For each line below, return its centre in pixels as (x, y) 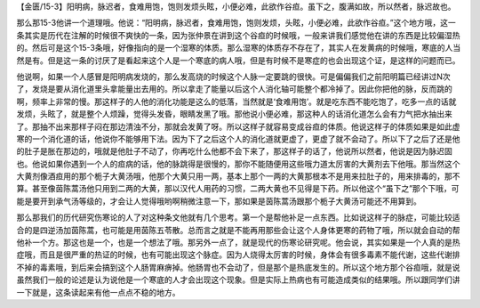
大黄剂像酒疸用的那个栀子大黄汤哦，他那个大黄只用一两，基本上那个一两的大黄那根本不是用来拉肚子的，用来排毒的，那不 (238, 176)
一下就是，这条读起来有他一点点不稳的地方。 (98, 292)
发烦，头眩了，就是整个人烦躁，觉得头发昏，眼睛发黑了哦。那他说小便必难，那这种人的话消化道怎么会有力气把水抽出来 (234, 114)
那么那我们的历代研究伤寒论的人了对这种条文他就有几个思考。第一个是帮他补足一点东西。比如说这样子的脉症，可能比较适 (238, 217)
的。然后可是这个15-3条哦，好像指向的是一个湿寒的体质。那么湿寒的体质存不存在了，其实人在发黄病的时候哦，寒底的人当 (239, 48)
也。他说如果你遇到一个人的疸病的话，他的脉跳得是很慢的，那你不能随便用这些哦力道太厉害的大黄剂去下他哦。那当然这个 (238, 164)
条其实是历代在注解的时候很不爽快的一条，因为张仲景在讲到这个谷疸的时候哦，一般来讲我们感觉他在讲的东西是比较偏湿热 (238, 35)
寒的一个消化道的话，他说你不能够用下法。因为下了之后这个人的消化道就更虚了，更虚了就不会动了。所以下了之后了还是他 (238, 139)
